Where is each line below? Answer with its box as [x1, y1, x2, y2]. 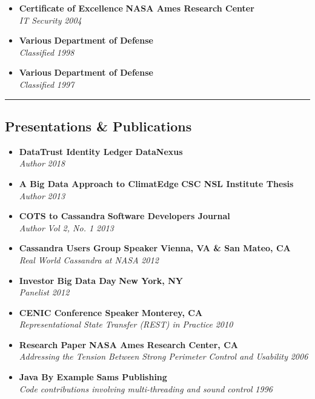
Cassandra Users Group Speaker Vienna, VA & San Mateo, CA [19, 242, 291, 254]
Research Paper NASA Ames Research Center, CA [19, 338, 238, 351]
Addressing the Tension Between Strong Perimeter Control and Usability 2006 [19, 350, 308, 363]
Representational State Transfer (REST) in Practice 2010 [19, 318, 233, 331]
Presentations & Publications [5, 116, 192, 135]
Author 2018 [19, 157, 65, 170]
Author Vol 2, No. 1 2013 [19, 221, 114, 234]
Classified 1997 [19, 77, 75, 90]
